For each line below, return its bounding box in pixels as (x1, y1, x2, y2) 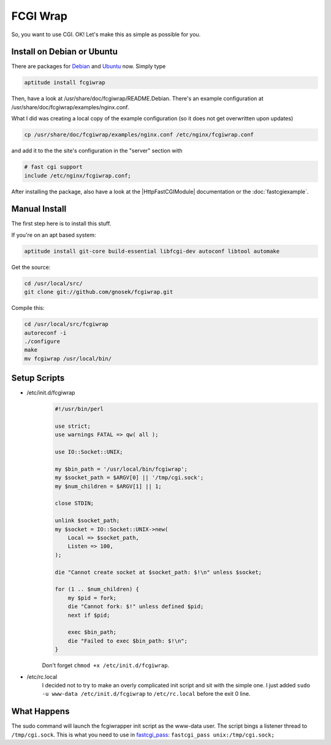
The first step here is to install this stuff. (11, 220, 112, 227)
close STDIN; (55, 500, 94, 507)
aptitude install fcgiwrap (24, 79, 105, 86)
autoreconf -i (24, 329, 67, 336)
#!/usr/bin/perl (55, 406, 104, 412)
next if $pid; (67, 611, 110, 619)
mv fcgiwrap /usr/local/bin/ (24, 355, 112, 362)
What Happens (11, 706, 70, 717)
